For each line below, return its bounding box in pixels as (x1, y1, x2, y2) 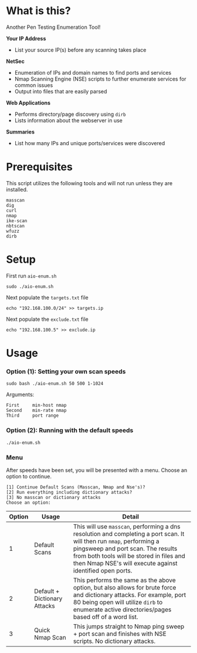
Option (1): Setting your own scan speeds (6, 367, 126, 376)
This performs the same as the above (73, 576, 176, 584)
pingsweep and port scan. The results (73, 544, 178, 552)
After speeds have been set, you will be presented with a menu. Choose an (6, 466, 188, 474)
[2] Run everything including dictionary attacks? (6, 489, 133, 495)
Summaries (6, 128, 35, 135)
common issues (14, 81, 53, 89)
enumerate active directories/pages (73, 605, 172, 614)
